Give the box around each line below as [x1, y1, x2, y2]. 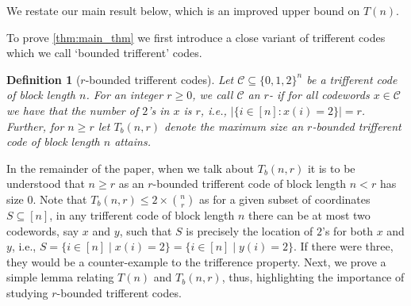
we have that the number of [6, 101, 139, 118]
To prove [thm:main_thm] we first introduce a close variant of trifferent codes [6, 29, 386, 45]
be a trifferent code [306, 71, 398, 87]
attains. [114, 133, 151, 150]
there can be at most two [248, 206, 371, 223]
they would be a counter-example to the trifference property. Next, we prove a [6, 253, 386, 270]
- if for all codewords [268, 86, 370, 103]
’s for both [322, 222, 373, 239]
